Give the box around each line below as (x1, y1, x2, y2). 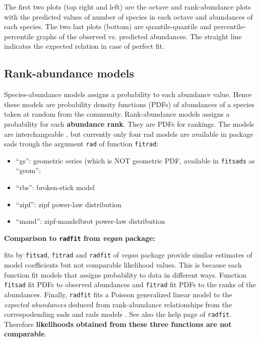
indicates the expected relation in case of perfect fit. (4, 41, 164, 51)
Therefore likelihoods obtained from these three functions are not (4, 318, 232, 329)
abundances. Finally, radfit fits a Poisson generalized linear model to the (4, 289, 232, 299)
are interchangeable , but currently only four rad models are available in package (4, 128, 253, 139)
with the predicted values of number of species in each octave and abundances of (4, 11, 253, 22)
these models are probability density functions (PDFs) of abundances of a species (4, 99, 254, 109)
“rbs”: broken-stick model (16, 182, 95, 193)
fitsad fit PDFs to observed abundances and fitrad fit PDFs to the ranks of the (4, 279, 256, 290)
